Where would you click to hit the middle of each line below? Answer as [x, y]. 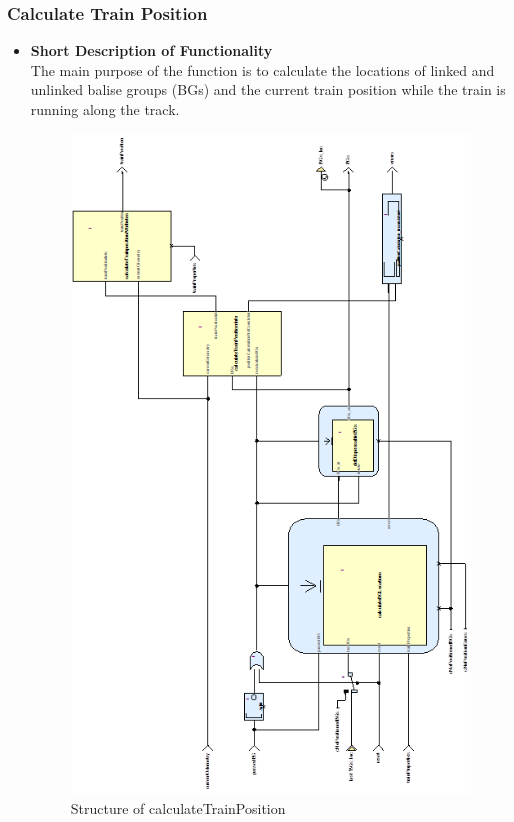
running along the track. [105, 109]
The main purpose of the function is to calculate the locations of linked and [262, 69]
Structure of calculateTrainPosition [178, 807]
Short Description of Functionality [151, 50]
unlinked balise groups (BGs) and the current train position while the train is [268, 89]
